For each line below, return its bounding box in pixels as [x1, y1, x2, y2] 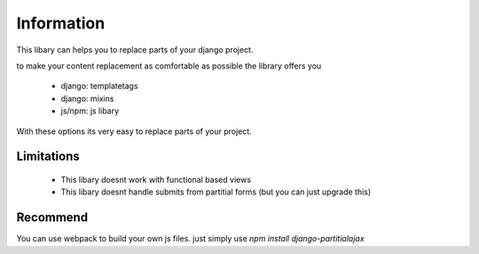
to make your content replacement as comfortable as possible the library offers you [16, 60, 322, 71]
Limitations [16, 149, 80, 164]
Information [16, 13, 106, 33]
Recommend [16, 210, 89, 226]
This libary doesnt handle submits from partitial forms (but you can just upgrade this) [60, 187, 372, 197]
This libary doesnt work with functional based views [60, 174, 252, 185]
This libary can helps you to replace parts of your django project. [16, 44, 254, 55]
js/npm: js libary [60, 106, 120, 116]
